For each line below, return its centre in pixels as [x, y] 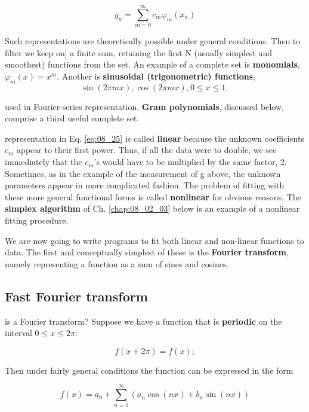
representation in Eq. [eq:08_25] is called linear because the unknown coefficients [154, 138]
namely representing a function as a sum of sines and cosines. [117, 263]
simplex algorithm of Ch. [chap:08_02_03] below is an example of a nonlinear [152, 208]
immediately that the [44, 162]
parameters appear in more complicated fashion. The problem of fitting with [145, 185]
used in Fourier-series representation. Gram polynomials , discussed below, [144, 106]
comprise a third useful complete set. [72, 118]
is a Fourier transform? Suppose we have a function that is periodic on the [143, 321]
